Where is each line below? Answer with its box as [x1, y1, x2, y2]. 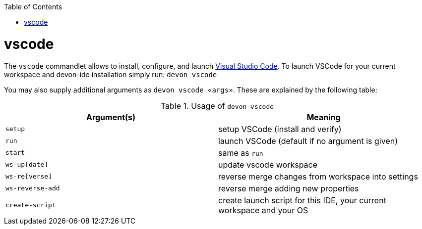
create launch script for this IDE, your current [218, 195, 386, 205]
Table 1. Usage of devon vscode [160, 100, 274, 111]
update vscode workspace [218, 159, 318, 170]
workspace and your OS [218, 205, 308, 215]
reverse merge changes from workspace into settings [218, 171, 418, 182]
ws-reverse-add [5, 184, 60, 192]
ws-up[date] [5, 161, 49, 168]
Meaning [306, 112, 341, 122]
